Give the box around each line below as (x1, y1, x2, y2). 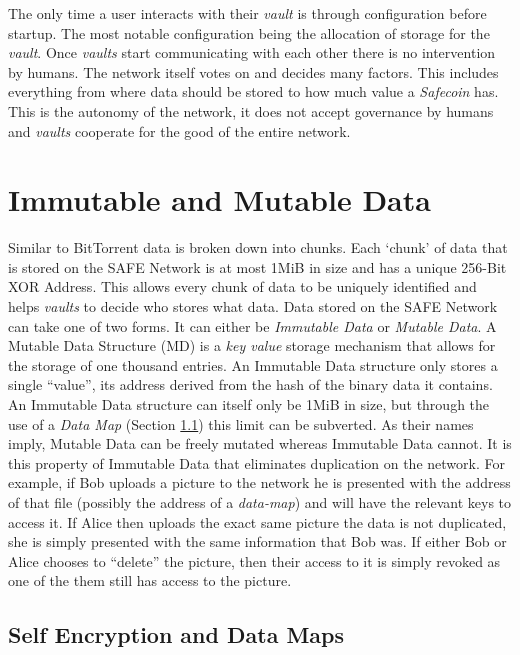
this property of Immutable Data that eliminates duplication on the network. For (8, 452, 505, 473)
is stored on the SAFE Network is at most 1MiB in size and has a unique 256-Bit (8, 256, 507, 277)
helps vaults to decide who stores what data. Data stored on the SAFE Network (8, 296, 498, 317)
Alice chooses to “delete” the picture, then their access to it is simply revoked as (8, 550, 501, 571)
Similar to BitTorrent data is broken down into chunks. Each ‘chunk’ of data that (8, 237, 508, 258)
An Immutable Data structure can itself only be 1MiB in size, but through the (8, 394, 490, 415)
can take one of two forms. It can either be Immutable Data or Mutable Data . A (8, 315, 497, 336)
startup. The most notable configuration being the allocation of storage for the (8, 22, 490, 43)
